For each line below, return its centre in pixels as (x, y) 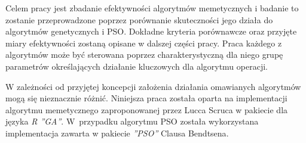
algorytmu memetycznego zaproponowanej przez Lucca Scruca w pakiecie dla (147, 109)
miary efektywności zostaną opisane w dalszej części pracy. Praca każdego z (144, 43)
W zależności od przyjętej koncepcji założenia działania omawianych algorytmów (153, 86)
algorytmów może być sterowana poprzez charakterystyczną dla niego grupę (144, 55)
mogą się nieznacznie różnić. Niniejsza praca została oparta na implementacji (146, 98)
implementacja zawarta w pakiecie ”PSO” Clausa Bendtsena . (117, 133)
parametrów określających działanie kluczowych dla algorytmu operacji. (137, 66)
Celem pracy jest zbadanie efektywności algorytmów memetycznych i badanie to (152, 8)
